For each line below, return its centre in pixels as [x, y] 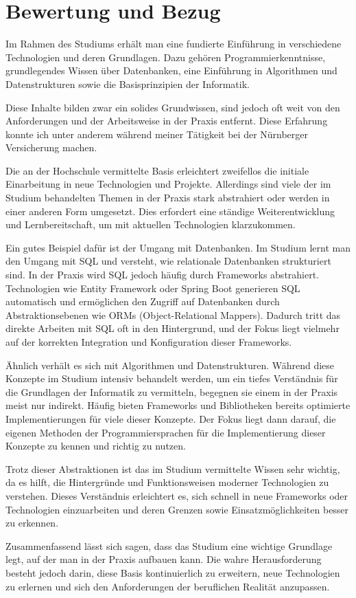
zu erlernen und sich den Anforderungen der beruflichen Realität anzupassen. [168, 586]
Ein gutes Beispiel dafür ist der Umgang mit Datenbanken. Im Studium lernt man [178, 247]
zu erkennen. [32, 523]
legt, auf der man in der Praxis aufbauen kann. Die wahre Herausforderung [164, 559]
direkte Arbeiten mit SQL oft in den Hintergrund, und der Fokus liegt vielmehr [173, 328]
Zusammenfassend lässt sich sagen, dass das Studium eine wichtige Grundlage [169, 545]
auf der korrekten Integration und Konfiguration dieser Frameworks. [149, 342]
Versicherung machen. [51, 147]
